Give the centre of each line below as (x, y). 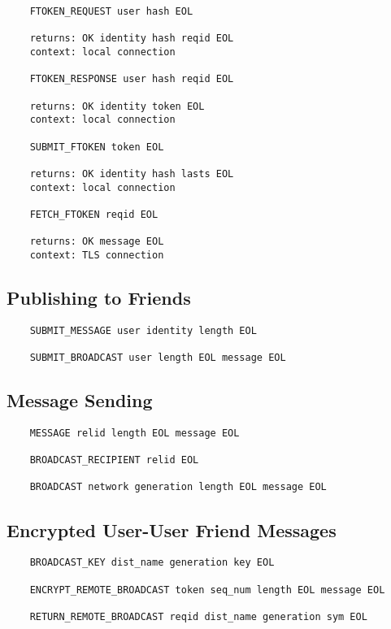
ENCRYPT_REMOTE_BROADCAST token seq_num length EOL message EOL (207, 590)
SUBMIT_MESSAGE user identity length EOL (143, 330)
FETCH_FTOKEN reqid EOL (94, 214)
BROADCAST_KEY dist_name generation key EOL (152, 563)
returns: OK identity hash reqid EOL (132, 39)
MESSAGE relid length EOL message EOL (135, 433)
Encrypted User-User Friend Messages (172, 529)
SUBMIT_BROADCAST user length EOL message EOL (158, 357)
